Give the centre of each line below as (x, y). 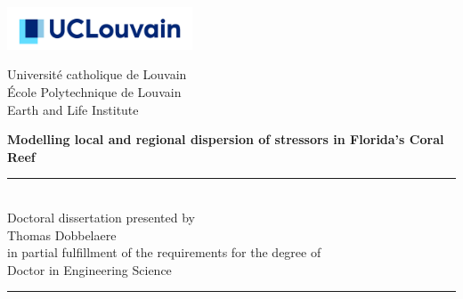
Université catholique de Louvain (97, 74)
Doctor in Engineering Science (89, 269)
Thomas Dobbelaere (62, 234)
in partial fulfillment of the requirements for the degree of (164, 252)
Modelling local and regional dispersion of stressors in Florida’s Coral (226, 139)
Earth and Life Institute (73, 109)
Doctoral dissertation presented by (101, 218)
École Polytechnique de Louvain (94, 92)
